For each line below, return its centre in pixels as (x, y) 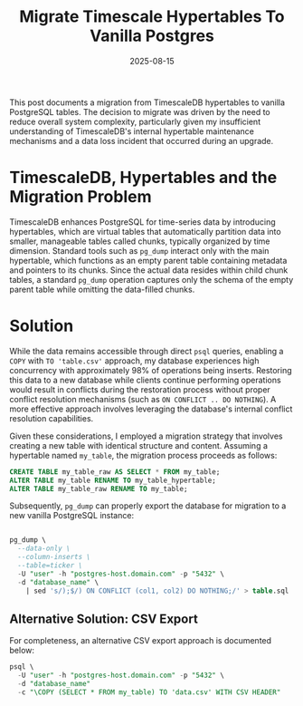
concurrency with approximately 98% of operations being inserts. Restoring (151, 370)
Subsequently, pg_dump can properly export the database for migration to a (148, 506)
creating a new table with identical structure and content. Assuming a (139, 445)
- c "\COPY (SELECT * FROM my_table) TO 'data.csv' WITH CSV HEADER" (149, 692)
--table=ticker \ (50, 566)
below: (22, 651)
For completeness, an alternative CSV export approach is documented (141, 641)
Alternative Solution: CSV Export (104, 619)
